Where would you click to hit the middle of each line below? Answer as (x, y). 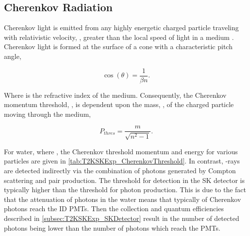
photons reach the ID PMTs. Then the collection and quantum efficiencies (114, 209)
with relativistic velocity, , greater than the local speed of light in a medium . (119, 37)
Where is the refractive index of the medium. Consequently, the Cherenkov (115, 95)
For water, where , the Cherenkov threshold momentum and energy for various (121, 151)
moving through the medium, (47, 114)
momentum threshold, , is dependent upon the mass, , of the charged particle (119, 104)
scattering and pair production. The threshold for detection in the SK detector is (124, 180)
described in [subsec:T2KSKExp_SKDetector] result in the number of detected (122, 218)
